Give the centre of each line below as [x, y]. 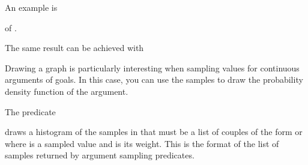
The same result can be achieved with [74, 48]
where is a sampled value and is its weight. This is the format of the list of [142, 143]
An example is [31, 7]
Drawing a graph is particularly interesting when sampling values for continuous [152, 67]
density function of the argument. [67, 91]
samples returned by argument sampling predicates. [100, 155]
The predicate [30, 111]
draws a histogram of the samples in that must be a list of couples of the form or [154, 132]
